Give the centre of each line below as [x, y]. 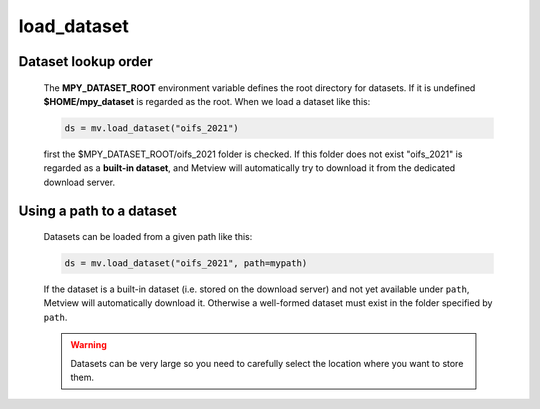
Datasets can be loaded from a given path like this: [148, 237]
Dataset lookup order [86, 61]
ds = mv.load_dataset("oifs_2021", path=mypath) [186, 263]
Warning [88, 345]
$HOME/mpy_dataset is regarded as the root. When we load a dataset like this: [207, 101]
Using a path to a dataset [97, 210]
